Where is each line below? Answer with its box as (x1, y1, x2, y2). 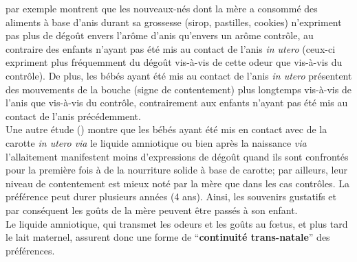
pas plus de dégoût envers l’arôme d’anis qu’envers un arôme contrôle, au (6, 28, 314, 43)
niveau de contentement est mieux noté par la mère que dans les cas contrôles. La (6, 176, 349, 190)
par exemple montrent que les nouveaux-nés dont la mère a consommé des (6, 1, 318, 15)
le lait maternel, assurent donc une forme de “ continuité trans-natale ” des (6, 230, 330, 244)
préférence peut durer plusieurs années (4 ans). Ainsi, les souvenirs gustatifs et (6, 189, 336, 204)
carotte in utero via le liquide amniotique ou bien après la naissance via (6, 135, 307, 150)
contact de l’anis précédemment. (6, 108, 141, 123)
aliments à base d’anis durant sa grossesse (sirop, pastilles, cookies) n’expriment (6, 14, 342, 29)
